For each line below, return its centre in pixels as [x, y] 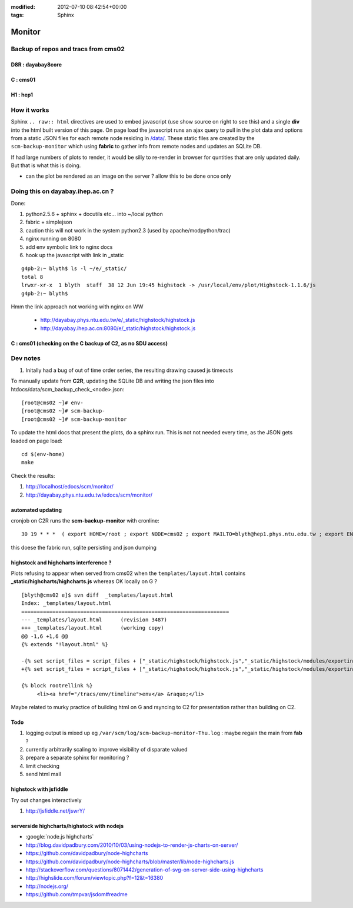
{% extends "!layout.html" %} [65, 645]
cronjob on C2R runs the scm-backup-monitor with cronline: [85, 520]
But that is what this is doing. [46, 165]
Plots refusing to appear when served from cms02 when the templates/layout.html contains [128, 573]
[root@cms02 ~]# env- [52, 403]
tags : [17, 15]
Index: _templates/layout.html [66, 603]
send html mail [43, 774]
